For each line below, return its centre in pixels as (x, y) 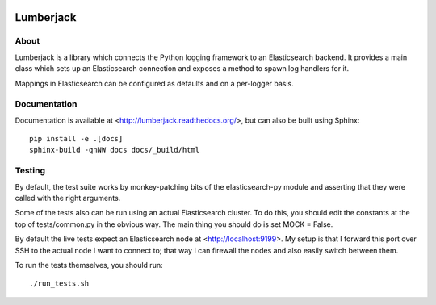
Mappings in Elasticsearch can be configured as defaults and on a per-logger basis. (154, 83)
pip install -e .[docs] (76, 139)
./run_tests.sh (59, 284)
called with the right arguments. (68, 198)
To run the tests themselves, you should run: (89, 265)
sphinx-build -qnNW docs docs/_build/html (115, 150)
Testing (30, 171)
